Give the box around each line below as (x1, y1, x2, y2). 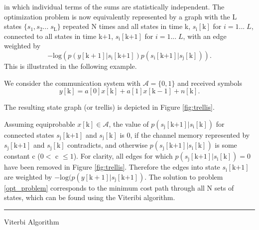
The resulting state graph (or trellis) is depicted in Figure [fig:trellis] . (4, 102, 215, 112)
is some (215, 140, 237, 150)
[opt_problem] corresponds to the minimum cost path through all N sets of (4, 182, 234, 193)
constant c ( (4, 151, 40, 161)
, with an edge (183, 30, 227, 41)
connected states (4, 129, 54, 140)
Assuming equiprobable (4, 118, 75, 129)
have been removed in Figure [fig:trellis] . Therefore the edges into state (4, 162, 220, 172)
